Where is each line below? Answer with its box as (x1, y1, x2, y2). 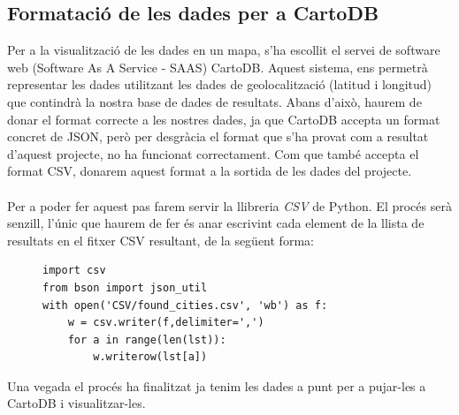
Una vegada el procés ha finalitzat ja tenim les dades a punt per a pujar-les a (7, 376, 426, 395)
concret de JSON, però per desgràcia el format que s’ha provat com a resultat (7, 127, 429, 146)
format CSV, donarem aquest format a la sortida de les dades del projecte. (7, 162, 412, 180)
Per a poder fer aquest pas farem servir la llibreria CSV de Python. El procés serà (7, 196, 452, 215)
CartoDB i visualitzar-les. (7, 394, 146, 412)
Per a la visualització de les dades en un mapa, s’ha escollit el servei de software (7, 41, 440, 59)
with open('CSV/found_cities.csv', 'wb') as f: (42, 298, 328, 312)
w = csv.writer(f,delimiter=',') (67, 316, 264, 329)
